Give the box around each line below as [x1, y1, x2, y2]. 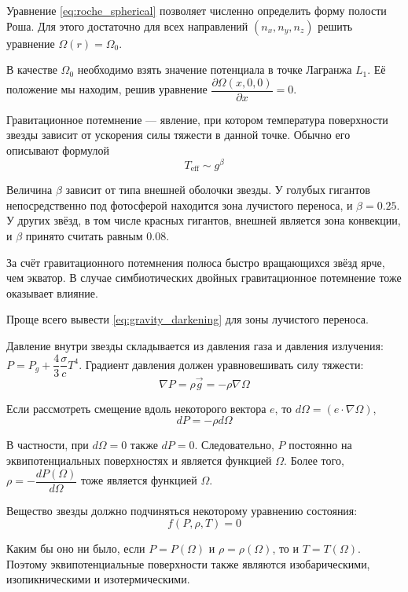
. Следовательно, [194, 437, 274, 453]
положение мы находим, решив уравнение [6, 81, 208, 97]
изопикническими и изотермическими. [6, 571, 190, 587]
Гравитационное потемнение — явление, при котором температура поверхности [6, 111, 388, 127]
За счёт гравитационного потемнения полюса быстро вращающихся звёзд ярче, [6, 254, 385, 270]
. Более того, [284, 451, 344, 468]
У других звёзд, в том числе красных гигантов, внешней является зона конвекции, [6, 212, 401, 228]
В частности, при [6, 437, 89, 453]
